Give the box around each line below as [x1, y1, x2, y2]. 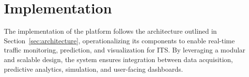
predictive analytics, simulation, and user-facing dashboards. [4, 64, 183, 74]
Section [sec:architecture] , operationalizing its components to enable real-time [4, 35, 235, 45]
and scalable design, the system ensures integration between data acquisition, [4, 54, 233, 64]
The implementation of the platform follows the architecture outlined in [4, 26, 217, 36]
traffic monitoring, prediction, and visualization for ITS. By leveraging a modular [4, 45, 246, 55]
